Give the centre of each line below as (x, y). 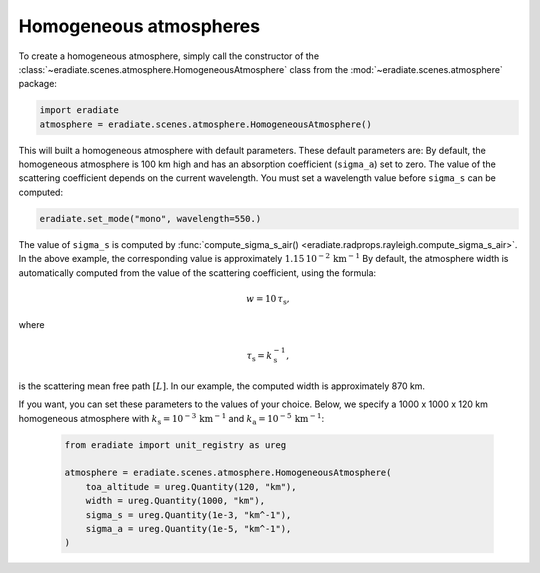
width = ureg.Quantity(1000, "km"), (175, 501)
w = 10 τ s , (268, 300)
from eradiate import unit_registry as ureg (175, 444)
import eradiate (79, 110)
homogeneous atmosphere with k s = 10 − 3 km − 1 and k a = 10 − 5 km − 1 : (171, 419)
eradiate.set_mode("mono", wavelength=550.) (150, 218)
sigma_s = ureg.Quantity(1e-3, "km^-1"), (188, 514)
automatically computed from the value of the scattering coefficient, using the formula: (197, 272)
